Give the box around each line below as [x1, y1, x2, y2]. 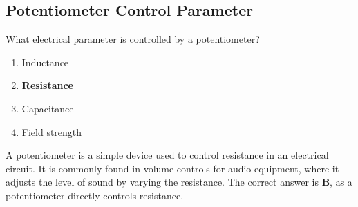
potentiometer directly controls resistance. [6, 188, 184, 202]
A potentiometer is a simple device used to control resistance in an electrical [6, 148, 329, 162]
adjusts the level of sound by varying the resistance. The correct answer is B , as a [6, 175, 352, 189]
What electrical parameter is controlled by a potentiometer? [6, 32, 260, 46]
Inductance [21, 55, 69, 69]
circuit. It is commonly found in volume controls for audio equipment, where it [6, 161, 339, 175]
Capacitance [21, 101, 74, 115]
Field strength [21, 124, 82, 139]
